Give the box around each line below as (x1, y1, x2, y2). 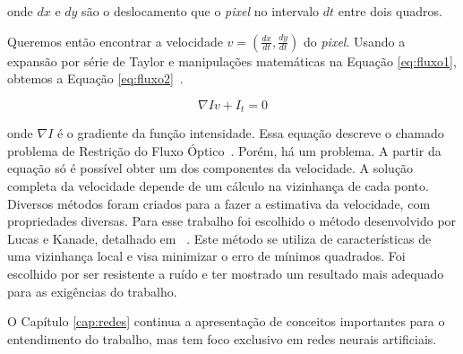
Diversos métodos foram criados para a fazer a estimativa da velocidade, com (7, 194, 431, 212)
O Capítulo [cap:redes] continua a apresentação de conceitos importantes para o (7, 312, 445, 331)
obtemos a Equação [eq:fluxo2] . (7, 69, 184, 88)
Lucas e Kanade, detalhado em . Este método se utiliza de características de (7, 229, 432, 247)
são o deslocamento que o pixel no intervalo (81, 2, 320, 20)
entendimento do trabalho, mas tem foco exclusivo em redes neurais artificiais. (7, 329, 437, 348)
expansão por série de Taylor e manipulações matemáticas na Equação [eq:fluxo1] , (7, 51, 457, 70)
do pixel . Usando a (304, 31, 406, 50)
